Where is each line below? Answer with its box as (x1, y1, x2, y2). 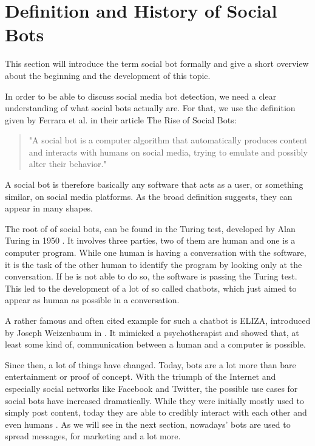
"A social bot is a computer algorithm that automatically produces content (29, 134, 308, 146)
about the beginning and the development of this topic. (5, 69, 211, 81)
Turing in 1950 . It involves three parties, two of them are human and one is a (5, 234, 296, 247)
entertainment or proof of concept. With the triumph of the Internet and (5, 370, 276, 383)
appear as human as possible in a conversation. (5, 293, 180, 306)
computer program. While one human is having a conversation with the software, (5, 246, 307, 259)
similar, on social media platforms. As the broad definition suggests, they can (5, 190, 293, 202)
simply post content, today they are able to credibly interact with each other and (5, 406, 307, 419)
